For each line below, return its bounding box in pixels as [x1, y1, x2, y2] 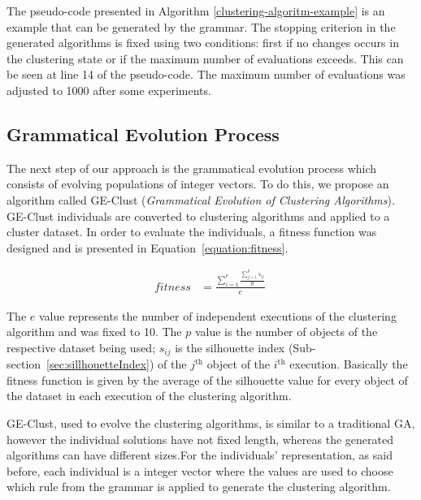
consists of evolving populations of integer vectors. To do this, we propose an [7, 175, 389, 192]
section [7, 356, 41, 373]
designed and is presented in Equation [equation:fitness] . [7, 239, 289, 256]
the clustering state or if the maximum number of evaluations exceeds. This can [7, 50, 404, 67]
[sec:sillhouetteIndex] [46, 356, 150, 373]
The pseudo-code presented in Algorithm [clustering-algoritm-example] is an [7, 2, 385, 19]
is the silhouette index [175, 338, 285, 356]
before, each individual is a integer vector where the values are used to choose [7, 462, 393, 479]
